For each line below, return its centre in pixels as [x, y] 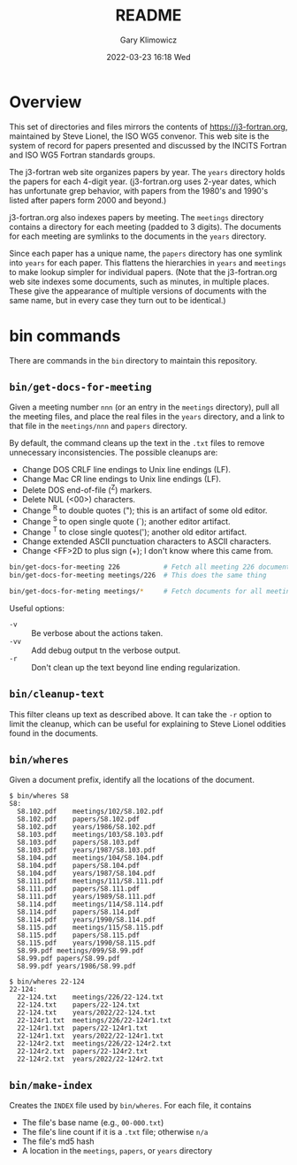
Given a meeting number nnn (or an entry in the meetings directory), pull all [145, 407]
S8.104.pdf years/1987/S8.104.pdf [87, 874]
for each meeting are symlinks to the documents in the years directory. [138, 236]
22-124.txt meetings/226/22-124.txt [91, 997]
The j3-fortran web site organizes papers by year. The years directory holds [147, 172]
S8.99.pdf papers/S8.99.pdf [69, 959]
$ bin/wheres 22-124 [47, 982]
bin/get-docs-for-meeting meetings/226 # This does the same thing [138, 575]
